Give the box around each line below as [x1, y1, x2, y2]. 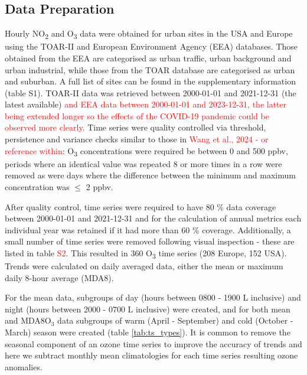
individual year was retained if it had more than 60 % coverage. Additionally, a [5, 223, 291, 236]
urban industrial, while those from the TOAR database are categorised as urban [5, 63, 295, 76]
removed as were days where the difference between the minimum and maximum [5, 169, 296, 181]
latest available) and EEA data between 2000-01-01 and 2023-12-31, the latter [5, 98, 287, 110]
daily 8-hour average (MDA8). [5, 271, 114, 283]
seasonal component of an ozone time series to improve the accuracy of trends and [5, 337, 302, 350]
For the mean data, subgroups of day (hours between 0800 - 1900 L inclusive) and [5, 291, 301, 304]
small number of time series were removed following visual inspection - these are [5, 235, 295, 247]
